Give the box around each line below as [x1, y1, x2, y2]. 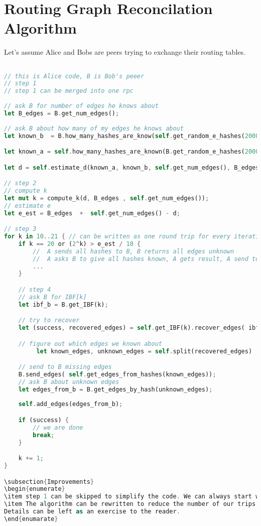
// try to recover [18, 317, 80, 324]
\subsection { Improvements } [4, 478, 94, 485]
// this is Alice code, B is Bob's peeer [4, 72, 145, 80]
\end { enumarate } [4, 515, 58, 522]
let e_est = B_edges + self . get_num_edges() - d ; [4, 209, 180, 217]
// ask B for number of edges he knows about [4, 102, 159, 110]
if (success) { [18, 416, 69, 424]
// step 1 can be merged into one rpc [4, 87, 134, 95]
